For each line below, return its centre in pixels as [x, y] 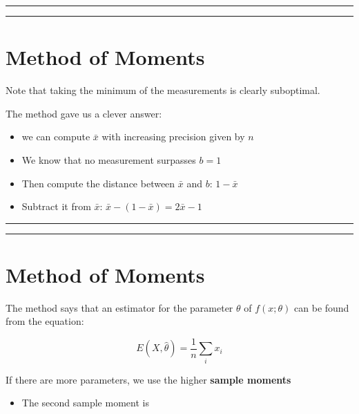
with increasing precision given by [173, 137]
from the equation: [45, 321]
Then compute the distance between [98, 183]
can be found [322, 307]
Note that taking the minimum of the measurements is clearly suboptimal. [163, 90]
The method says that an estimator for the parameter [119, 307]
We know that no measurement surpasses [109, 159]
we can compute [56, 137]
